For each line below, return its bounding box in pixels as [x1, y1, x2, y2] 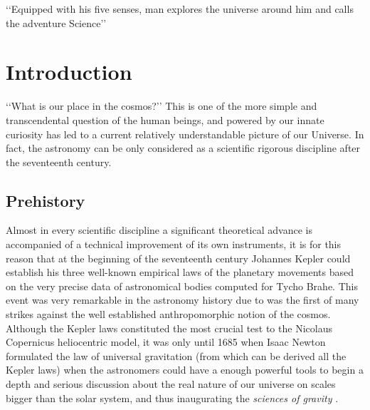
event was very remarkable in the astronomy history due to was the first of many [6, 292, 359, 307]
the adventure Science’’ [6, 15, 107, 30]
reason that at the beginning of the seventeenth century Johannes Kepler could [6, 250, 351, 265]
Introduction [6, 57, 132, 86]
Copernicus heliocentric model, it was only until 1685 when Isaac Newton [6, 334, 326, 349]
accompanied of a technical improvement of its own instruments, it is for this [6, 237, 342, 252]
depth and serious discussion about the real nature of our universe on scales [6, 376, 336, 391]
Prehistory [6, 189, 85, 211]
